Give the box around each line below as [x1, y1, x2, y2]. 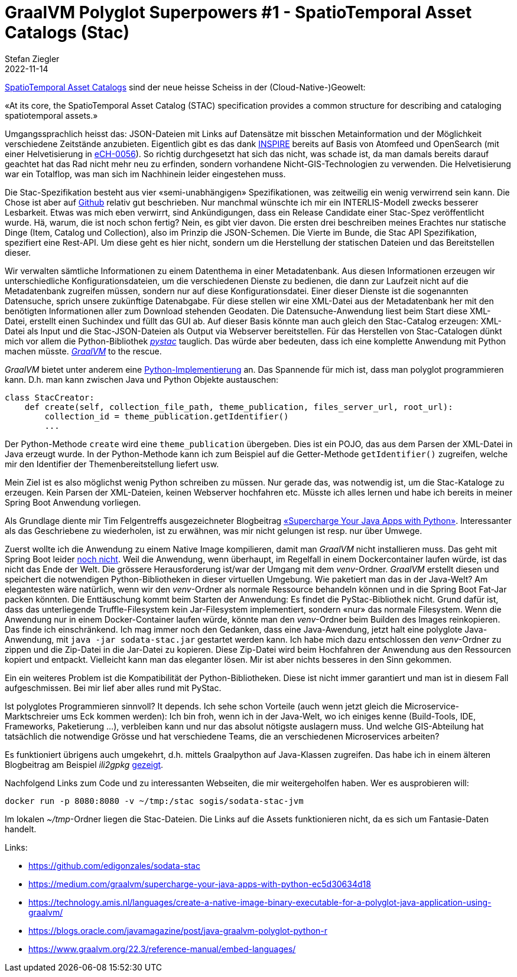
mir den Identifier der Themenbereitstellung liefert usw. [5, 458, 219, 469]
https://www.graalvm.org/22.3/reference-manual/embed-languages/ [28, 943, 296, 954]
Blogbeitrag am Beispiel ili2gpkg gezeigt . [5, 759, 164, 770]
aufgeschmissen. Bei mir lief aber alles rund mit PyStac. [5, 682, 222, 693]
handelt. [5, 823, 37, 834]
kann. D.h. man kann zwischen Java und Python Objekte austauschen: [5, 374, 279, 385]
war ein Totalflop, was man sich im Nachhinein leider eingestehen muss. [5, 168, 286, 179]
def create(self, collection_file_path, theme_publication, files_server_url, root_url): [24, 402, 453, 412]
